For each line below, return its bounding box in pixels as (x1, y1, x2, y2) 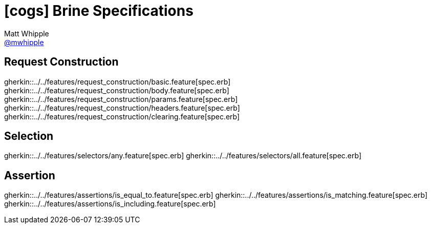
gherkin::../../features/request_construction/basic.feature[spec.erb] (4, 77, 231, 86)
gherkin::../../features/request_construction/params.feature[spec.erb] (4, 94, 238, 103)
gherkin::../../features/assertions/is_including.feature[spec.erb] (4, 199, 216, 209)
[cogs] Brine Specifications (4, 2, 193, 19)
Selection (4, 130, 54, 143)
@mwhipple (4, 37, 44, 47)
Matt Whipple (4, 29, 49, 38)
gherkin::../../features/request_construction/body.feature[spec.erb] (4, 86, 229, 95)
